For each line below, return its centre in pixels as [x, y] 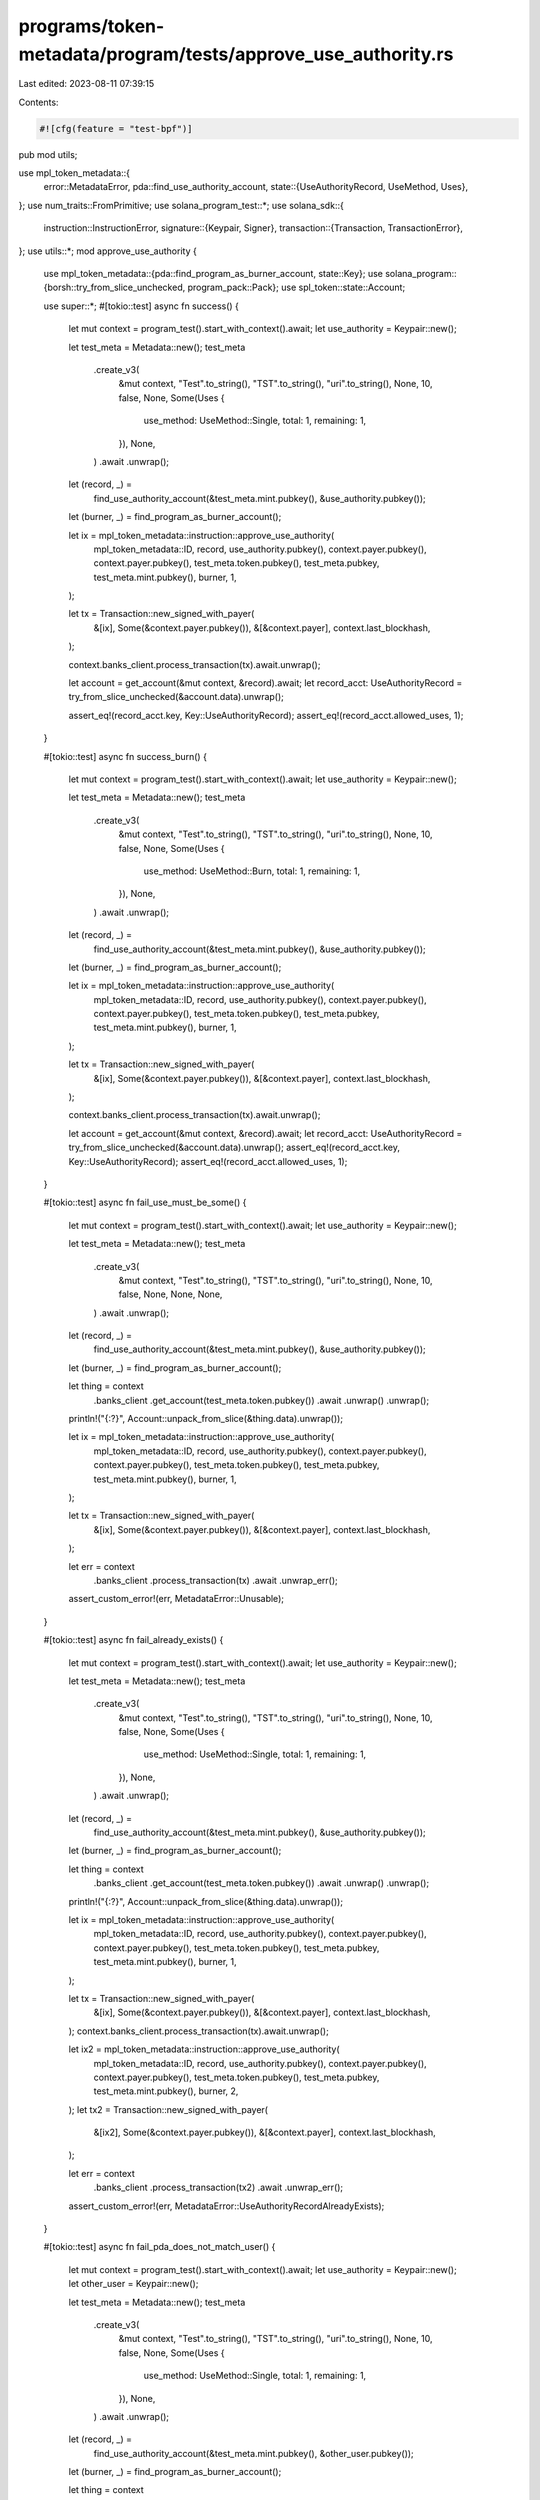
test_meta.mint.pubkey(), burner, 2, [166, 2091]
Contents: [38, 102]
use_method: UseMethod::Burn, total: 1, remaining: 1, [252, 871]
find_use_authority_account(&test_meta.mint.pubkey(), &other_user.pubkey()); [253, 2453]
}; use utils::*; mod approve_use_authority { [107, 251]
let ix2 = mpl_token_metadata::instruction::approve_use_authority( [204, 2049]
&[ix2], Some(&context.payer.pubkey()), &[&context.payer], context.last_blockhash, [265, 2132]
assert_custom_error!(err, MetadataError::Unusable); [176, 1599]
